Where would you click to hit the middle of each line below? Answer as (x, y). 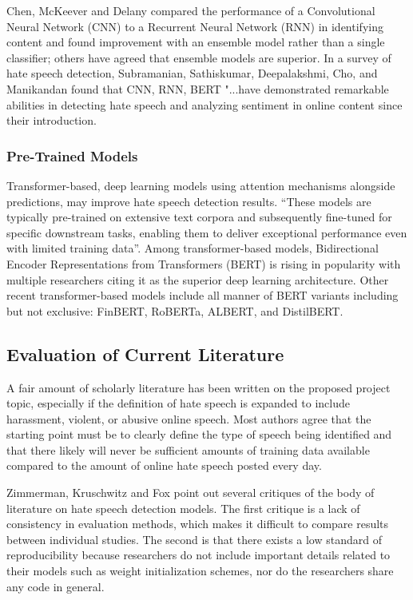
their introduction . (52, 120)
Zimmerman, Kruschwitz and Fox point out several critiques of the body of (191, 493)
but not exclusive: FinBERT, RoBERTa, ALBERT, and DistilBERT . (175, 310)
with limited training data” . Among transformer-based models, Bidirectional (193, 248)
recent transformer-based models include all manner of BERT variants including (203, 295)
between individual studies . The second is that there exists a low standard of (194, 539)
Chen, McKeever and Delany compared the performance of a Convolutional (191, 10)
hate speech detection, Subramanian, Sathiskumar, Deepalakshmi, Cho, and (192, 73)
